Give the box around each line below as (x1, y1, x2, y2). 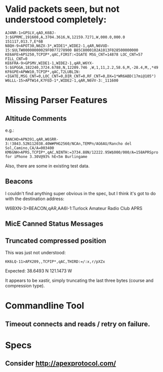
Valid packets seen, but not (5, 3, 120, 15)
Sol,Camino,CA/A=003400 (5, 145, 54, 151)
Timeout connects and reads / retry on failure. (5, 319, 150, 328)
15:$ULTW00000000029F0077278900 (5, 48, 72, 53)
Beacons (5, 177, 33, 186)
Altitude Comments (5, 114, 67, 122)
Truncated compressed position (5, 236, 107, 245)
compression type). (5, 282, 45, 288)
